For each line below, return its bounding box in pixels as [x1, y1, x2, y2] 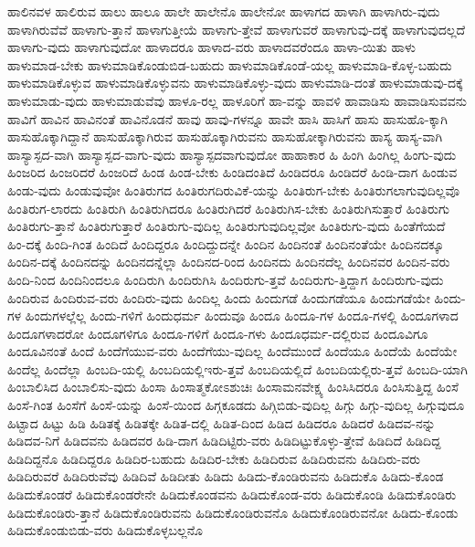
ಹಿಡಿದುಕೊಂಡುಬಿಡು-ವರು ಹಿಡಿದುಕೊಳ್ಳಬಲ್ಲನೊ [7, 521, 203, 540]
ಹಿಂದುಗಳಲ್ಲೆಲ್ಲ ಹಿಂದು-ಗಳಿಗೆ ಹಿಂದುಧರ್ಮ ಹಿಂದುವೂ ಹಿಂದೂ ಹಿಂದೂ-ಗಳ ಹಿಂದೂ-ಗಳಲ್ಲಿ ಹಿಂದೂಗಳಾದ [25, 306, 459, 325]
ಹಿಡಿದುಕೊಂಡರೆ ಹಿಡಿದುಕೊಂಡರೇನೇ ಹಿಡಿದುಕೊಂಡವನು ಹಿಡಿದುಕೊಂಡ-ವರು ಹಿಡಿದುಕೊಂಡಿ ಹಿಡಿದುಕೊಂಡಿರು [7, 485, 457, 504]
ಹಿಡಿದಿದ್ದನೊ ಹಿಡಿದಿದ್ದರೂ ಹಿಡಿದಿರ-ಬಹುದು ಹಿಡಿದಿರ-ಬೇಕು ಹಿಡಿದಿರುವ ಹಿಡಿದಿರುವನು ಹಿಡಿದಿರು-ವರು [7, 448, 421, 468]
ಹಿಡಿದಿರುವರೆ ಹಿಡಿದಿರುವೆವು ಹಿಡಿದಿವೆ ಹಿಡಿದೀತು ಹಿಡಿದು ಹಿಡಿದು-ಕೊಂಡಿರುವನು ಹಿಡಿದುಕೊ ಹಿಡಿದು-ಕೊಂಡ [7, 467, 444, 486]
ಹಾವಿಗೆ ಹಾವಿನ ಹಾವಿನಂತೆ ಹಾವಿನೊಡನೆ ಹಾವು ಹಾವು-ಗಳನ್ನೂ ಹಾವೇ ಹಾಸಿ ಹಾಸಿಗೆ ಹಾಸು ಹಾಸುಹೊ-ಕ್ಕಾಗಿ [7, 109, 448, 128]
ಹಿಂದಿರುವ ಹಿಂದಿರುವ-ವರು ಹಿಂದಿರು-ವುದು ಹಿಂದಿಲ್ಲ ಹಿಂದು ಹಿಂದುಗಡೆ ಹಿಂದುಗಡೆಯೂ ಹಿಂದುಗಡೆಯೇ [7, 288, 430, 307]
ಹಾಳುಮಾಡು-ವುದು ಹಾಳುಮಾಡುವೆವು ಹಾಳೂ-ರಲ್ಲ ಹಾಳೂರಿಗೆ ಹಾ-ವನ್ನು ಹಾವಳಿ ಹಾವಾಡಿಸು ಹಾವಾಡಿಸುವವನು [7, 90, 467, 110]
